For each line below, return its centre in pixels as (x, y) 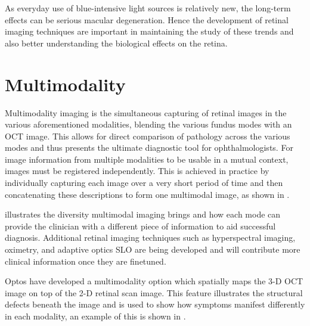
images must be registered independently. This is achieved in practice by (137, 171)
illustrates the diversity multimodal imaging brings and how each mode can (143, 214)
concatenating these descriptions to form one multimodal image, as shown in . (147, 194)
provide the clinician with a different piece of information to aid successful (140, 226)
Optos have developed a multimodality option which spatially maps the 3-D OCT (154, 281)
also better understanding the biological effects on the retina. (116, 43)
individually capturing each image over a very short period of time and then (144, 183)
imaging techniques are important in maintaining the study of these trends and (149, 31)
